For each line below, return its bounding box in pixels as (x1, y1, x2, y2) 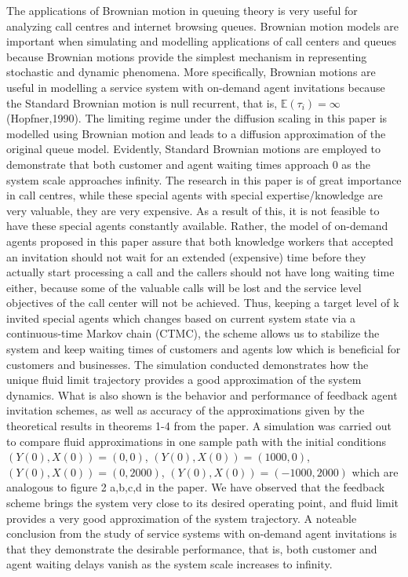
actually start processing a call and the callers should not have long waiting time (6, 264, 395, 280)
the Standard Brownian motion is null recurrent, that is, (6, 94, 278, 111)
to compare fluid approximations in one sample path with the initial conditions (6, 433, 387, 449)
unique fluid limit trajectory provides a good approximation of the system (6, 371, 362, 388)
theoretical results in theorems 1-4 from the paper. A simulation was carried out (6, 418, 392, 434)
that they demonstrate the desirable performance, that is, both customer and (6, 540, 377, 557)
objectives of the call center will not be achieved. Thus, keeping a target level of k (6, 294, 399, 311)
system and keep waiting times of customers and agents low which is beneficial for (6, 341, 401, 357)
